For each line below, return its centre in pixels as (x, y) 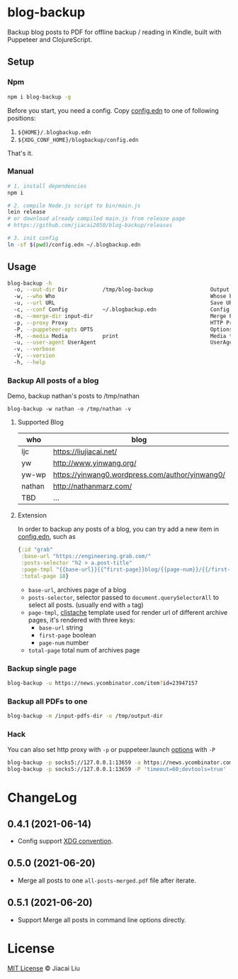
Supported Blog (40, 422)
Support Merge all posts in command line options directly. (102, 919)
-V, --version (34, 356)
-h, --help (30, 363)
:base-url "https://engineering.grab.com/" (86, 557)
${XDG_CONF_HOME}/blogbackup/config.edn (78, 140)
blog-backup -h (30, 283)
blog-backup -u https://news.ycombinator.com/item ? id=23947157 (103, 683)
